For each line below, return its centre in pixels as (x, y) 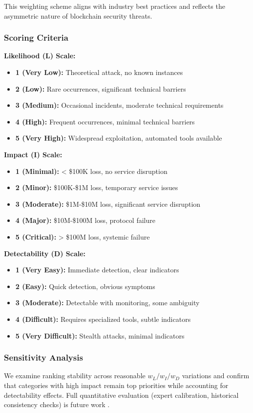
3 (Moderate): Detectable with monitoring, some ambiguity (107, 303)
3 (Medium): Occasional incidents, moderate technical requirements (119, 105)
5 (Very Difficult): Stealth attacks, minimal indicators (100, 335)
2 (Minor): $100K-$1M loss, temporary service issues (97, 187)
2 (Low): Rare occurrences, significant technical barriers (101, 88)
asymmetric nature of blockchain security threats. (78, 15)
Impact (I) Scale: (33, 154)
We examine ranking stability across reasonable (75, 376)
